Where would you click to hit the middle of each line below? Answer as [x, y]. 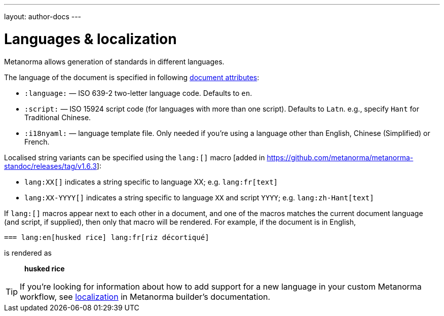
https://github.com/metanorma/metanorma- [340, 157]
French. [37, 142]
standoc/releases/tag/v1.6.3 [50, 166]
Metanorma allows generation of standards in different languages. [114, 61]
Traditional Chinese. [58, 117]
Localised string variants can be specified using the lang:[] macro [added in [135, 157]
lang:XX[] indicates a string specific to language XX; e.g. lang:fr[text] [151, 182]
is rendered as [28, 253]
